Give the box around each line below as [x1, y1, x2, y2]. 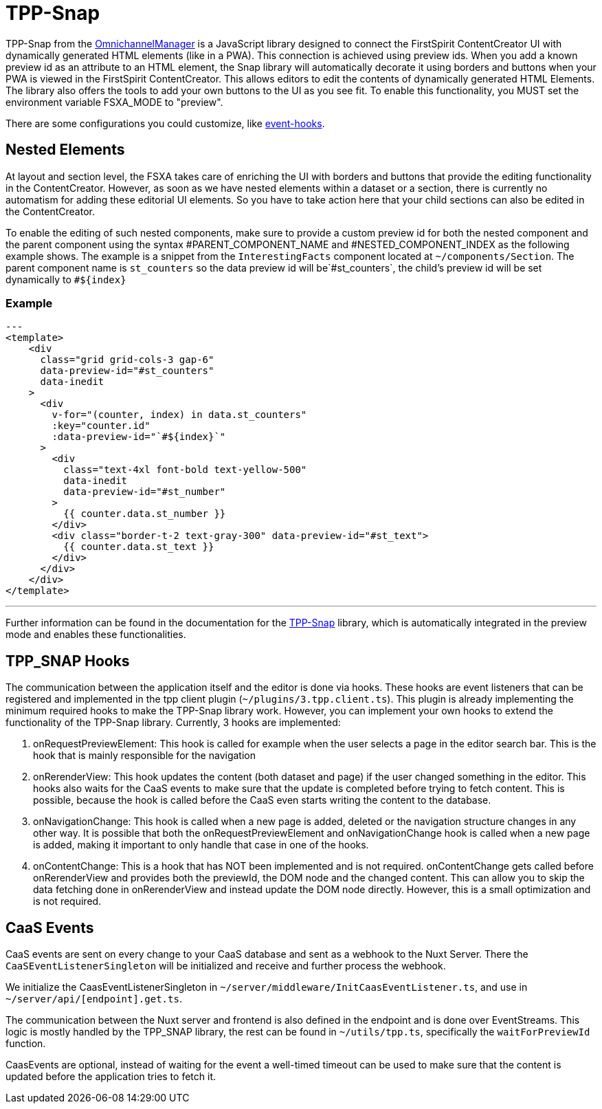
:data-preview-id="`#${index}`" [52, 431, 226, 443]
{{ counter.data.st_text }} [63, 541, 214, 553]
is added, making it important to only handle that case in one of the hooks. [33, 839, 369, 851]
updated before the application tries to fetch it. [5, 1070, 216, 1083]
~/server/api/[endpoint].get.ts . [5, 993, 182, 1005]
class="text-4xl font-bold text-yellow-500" [63, 464, 307, 476]
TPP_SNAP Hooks [5, 652, 130, 670]
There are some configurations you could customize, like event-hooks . [5, 117, 325, 129]
